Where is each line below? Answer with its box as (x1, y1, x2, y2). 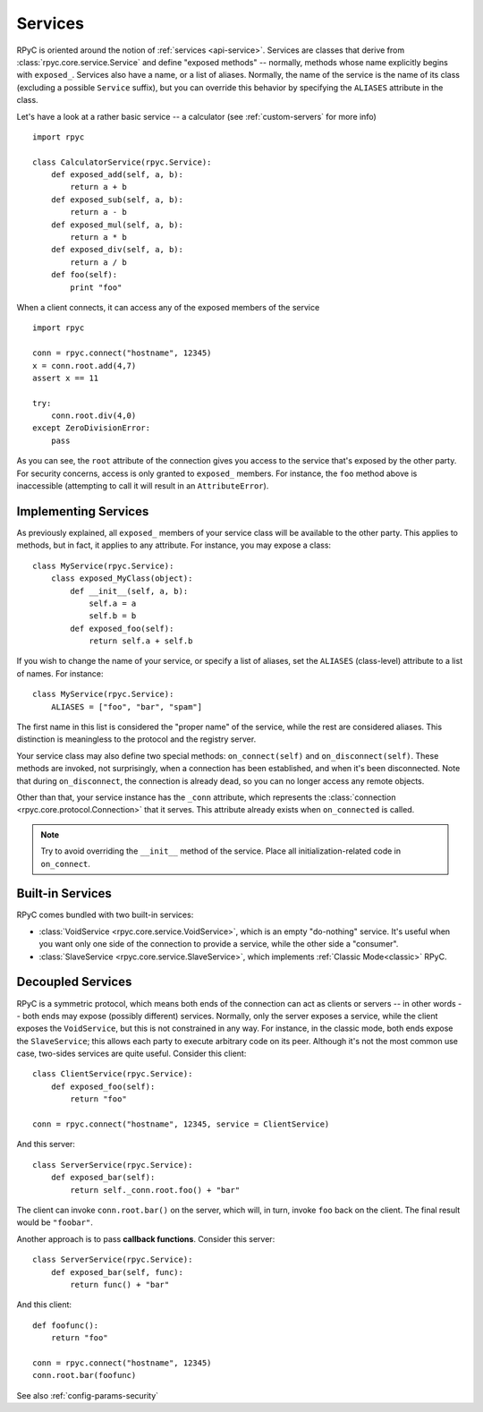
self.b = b (89, 611, 137, 621)
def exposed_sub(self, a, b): (50, 194, 183, 205)
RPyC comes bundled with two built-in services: (16, 909, 194, 921)
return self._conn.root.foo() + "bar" (70, 1185, 241, 1195)
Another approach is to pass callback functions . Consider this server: (16, 1233, 275, 1244)
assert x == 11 (32, 372, 99, 383)
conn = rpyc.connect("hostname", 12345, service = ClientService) (32, 1119, 330, 1129)
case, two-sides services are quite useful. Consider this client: (16, 1048, 247, 1059)
